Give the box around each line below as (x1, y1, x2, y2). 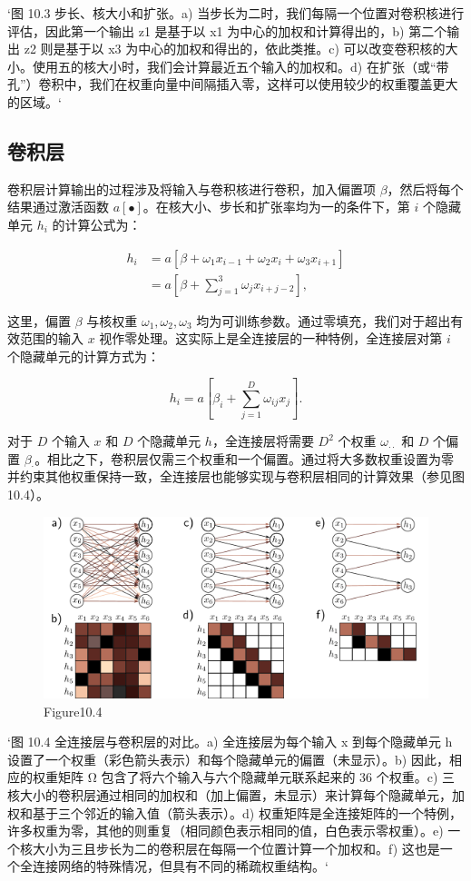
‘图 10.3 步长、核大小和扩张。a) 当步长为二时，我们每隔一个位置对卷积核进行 (7, 4, 465, 22)
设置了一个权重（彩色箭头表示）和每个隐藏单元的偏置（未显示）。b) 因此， (7, 749, 449, 768)
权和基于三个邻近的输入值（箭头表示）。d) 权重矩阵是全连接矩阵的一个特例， (7, 803, 462, 822)
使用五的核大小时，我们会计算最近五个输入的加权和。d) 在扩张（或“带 (32, 56, 449, 75)
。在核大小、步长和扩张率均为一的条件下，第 (142, 197, 410, 216)
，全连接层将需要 (211, 431, 314, 450)
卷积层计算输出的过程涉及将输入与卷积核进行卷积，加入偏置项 (7, 179, 376, 198)
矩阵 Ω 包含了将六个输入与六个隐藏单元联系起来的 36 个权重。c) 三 (57, 767, 456, 787)
